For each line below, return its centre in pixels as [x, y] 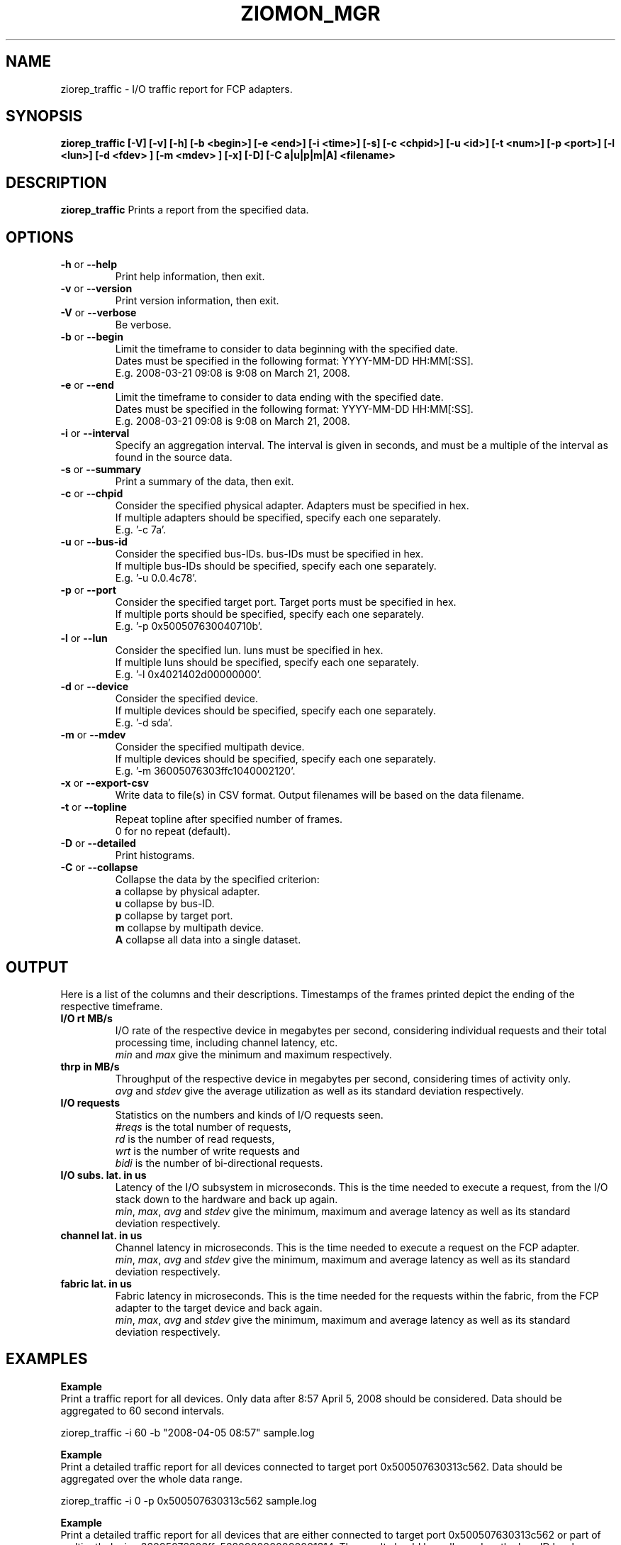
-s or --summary [101, 470]
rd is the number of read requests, [195, 1139]
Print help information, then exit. [190, 277]
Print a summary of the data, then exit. [205, 482]
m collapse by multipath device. [190, 928]
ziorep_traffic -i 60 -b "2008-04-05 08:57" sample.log [188, 1432]
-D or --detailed [98, 843]
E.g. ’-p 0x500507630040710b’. [189, 626]
